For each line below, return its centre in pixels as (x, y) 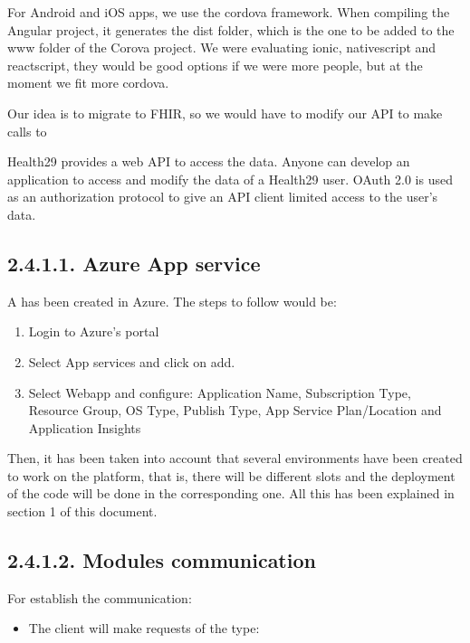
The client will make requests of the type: (144, 628)
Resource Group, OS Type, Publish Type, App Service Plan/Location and (235, 410)
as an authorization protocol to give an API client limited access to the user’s (223, 197)
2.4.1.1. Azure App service (134, 263)
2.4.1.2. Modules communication (162, 560)
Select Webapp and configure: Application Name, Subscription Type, (220, 392)
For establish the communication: (100, 597)
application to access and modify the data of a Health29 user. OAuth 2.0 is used (230, 179)
